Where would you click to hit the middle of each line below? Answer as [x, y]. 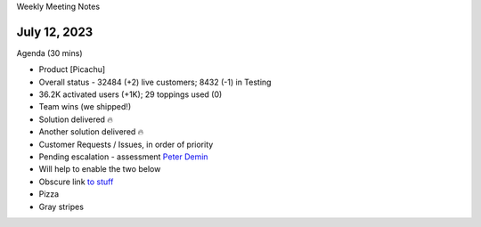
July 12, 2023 [55, 32]
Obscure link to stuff [76, 182]
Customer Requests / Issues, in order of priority [126, 144]
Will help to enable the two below [100, 169]
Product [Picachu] [72, 69]
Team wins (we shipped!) [85, 107]
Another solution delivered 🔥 [91, 132]
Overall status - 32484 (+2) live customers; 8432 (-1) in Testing [155, 82]
